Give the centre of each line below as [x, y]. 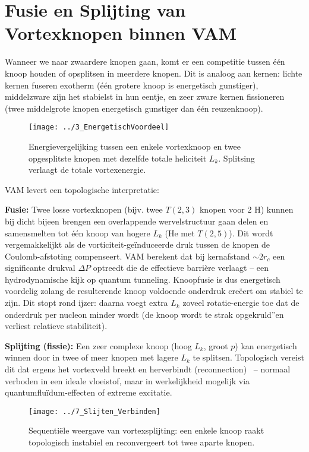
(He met [180, 233]
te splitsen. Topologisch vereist [248, 357]
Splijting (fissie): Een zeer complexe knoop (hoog [98, 345]
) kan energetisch [266, 345]
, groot [216, 345]
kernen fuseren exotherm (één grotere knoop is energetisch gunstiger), [132, 85]
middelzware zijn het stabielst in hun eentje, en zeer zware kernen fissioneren [145, 97]
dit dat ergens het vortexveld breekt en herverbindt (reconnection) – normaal [148, 369]
